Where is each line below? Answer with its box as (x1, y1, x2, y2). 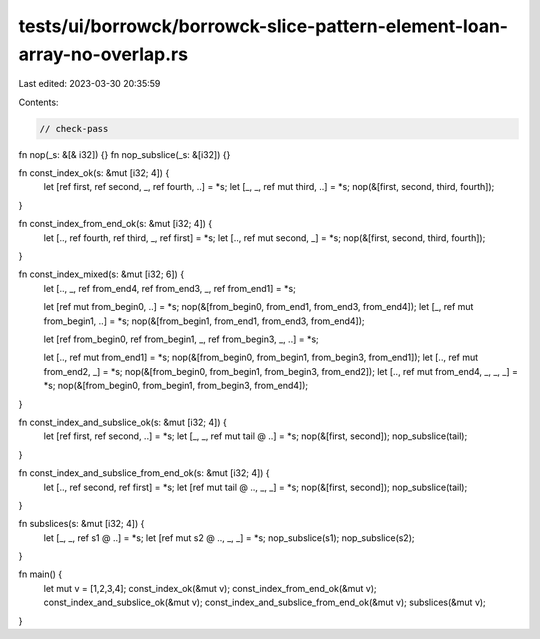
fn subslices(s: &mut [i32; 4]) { (18, 518, 145, 530)
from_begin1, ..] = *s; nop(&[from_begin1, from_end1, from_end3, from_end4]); (43, 315, 365, 327)
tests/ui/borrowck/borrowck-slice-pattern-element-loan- (18, 15, 509, 37)
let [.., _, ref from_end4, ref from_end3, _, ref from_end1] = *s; (43, 282, 297, 294)
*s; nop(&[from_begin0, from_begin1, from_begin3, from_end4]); (43, 380, 309, 392)
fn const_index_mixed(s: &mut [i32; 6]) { (18, 268, 185, 280)
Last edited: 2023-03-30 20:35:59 (18, 78, 161, 90)
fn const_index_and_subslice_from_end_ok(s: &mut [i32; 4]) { (18, 467, 270, 479)
